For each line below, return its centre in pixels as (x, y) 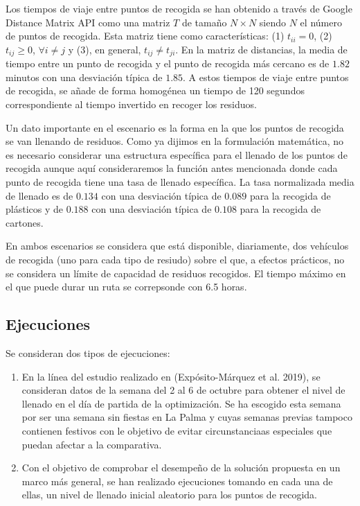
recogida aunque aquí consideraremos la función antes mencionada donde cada (172, 168)
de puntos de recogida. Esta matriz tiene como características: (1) (145, 36)
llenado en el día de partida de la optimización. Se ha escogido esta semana (181, 403)
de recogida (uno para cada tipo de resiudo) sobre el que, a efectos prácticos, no (175, 259)
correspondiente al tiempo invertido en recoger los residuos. (131, 104)
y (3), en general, (105, 49)
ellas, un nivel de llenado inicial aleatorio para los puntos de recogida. (169, 495)
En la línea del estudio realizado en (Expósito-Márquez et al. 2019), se (171, 376)
